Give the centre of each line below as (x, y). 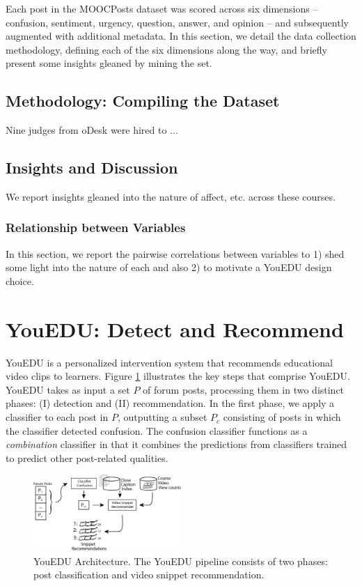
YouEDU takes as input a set (68, 389)
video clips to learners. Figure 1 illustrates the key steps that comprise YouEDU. (178, 376)
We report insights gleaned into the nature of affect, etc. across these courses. (171, 196)
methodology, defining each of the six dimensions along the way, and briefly (166, 49)
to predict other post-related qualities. (87, 457)
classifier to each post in (57, 417)
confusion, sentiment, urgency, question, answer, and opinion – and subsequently (177, 22)
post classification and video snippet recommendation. (149, 575)
